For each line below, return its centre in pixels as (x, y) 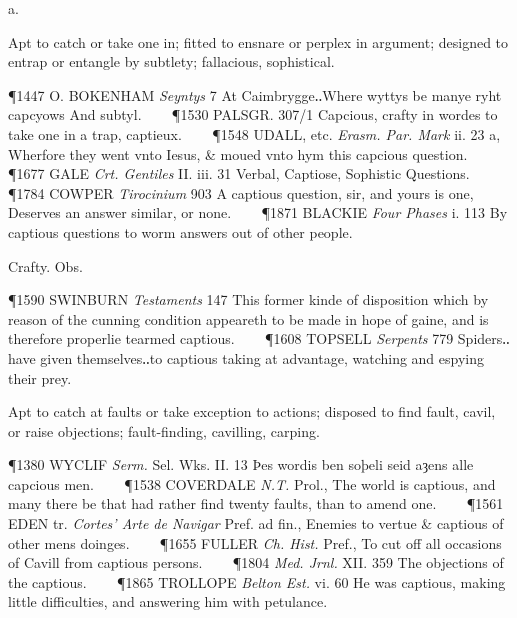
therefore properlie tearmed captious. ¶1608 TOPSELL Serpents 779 (231, 338)
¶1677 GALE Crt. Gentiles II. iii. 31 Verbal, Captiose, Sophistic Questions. (239, 173)
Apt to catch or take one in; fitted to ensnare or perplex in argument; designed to (258, 41)
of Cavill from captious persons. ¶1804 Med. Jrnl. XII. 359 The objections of (256, 562)
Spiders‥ (483, 338)
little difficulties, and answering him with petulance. (168, 601)
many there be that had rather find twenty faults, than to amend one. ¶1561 (256, 503)
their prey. (40, 377)
